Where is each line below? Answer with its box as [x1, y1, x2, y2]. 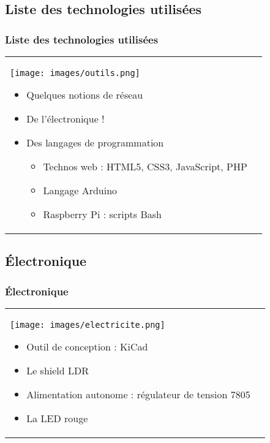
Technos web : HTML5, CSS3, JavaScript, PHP [43, 159, 247, 173]
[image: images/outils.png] [10, 68, 140, 78]
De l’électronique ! [26, 112, 105, 126]
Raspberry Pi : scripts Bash [43, 207, 162, 221]
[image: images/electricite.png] [10, 320, 165, 330]
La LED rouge [26, 411, 88, 425]
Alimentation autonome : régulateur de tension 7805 [26, 387, 250, 401]
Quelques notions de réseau [26, 88, 143, 102]
